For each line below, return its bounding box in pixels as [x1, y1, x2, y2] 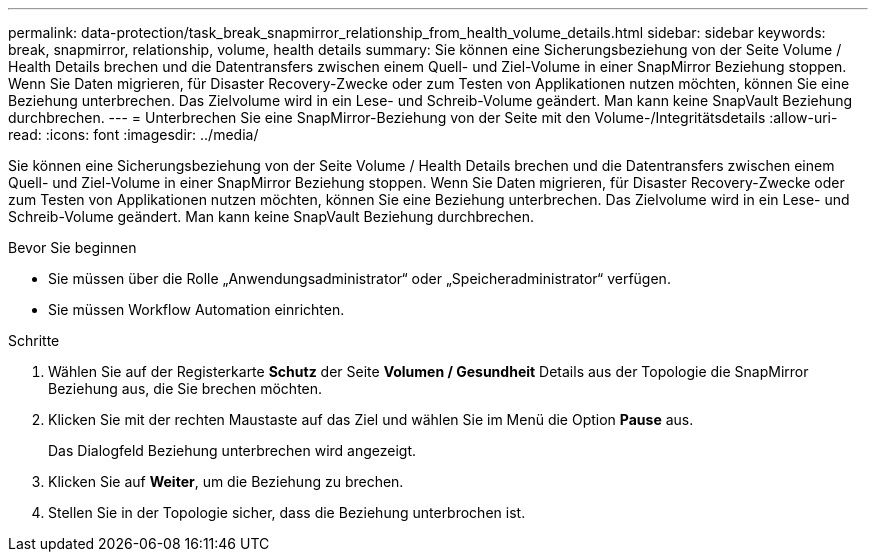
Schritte [8, 332, 60, 349]
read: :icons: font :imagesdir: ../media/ [8, 126, 259, 143]
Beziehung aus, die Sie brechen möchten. [48, 380, 323, 397]
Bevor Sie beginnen [8, 239, 137, 256]
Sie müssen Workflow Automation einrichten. [48, 301, 345, 318]
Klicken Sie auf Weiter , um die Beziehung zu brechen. [48, 473, 404, 490]
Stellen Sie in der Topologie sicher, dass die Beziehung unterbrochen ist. [48, 504, 526, 521]
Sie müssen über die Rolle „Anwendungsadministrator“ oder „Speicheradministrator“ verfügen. [48, 270, 671, 287]
